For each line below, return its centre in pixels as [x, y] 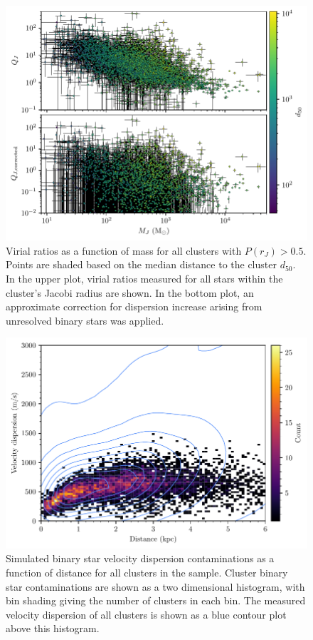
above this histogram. [53, 628]
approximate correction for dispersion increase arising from [134, 306]
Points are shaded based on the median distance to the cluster [141, 264]
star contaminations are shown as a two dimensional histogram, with [155, 586]
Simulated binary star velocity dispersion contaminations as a [140, 558]
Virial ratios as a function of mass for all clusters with [124, 250]
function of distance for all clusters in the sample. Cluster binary [147, 572]
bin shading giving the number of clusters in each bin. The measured [156, 600]
